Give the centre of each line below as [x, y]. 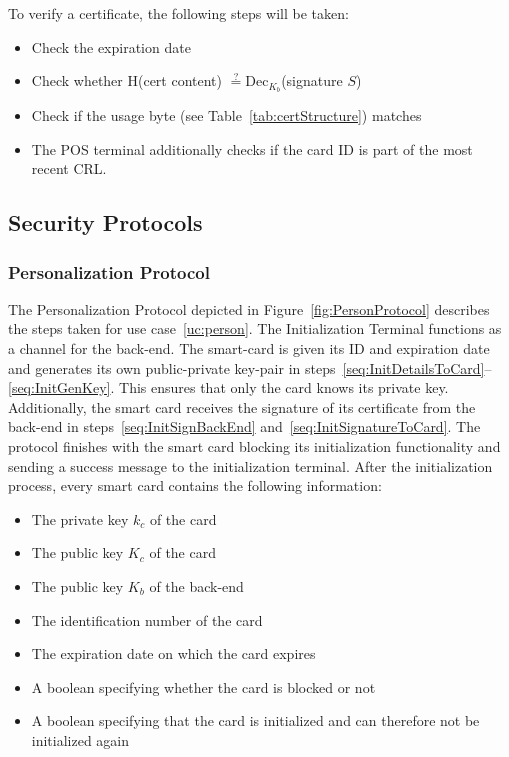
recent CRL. [69, 168]
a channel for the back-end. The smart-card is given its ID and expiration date [249, 348]
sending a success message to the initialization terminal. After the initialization [250, 465]
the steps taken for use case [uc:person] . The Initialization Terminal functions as [255, 328]
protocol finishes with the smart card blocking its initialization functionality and [254, 445]
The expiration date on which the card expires [173, 653]
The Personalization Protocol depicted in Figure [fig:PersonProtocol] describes [249, 308]
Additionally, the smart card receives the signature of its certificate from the [242, 406]
